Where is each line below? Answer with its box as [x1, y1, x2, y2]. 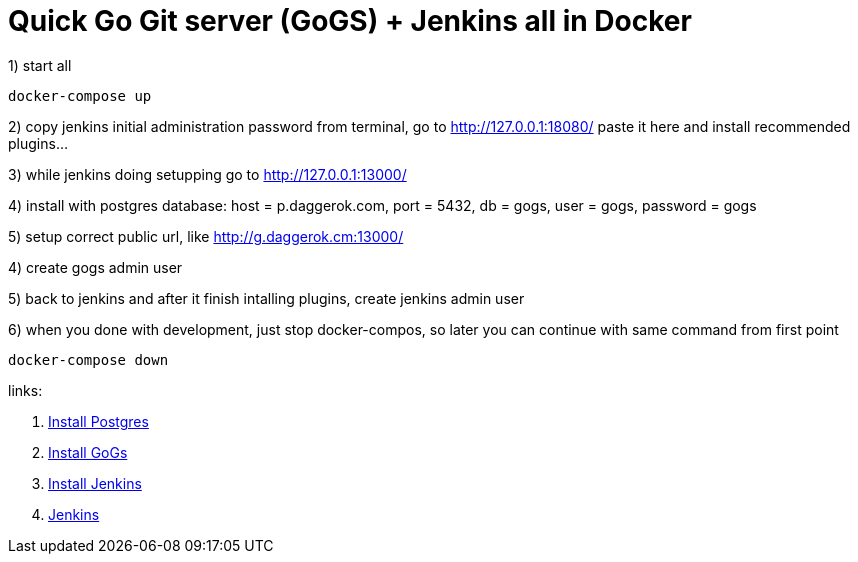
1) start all [8, 56, 72, 74]
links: [8, 381, 43, 399]
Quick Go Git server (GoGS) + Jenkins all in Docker [8, 4, 692, 38]
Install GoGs [48, 443, 128, 461]
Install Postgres [48, 412, 149, 430]
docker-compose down [8, 351, 169, 368]
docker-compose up [8, 87, 152, 104]
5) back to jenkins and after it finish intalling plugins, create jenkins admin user [8, 289, 525, 307]
